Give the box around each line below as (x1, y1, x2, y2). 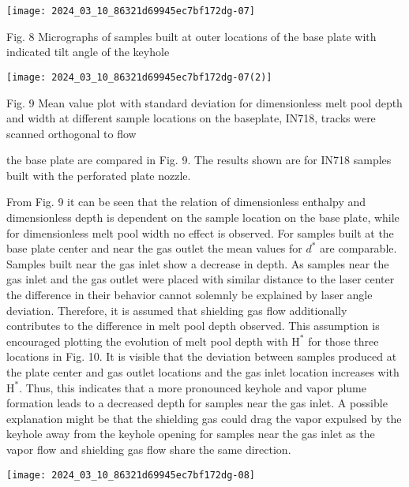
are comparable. (320, 240, 397, 257)
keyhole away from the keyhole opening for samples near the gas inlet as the (6, 425, 375, 442)
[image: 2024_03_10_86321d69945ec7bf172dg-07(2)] (6, 71, 272, 83)
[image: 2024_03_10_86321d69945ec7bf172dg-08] (6, 469, 255, 481)
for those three (308, 332, 379, 349)
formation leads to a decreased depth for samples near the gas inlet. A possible (6, 395, 388, 411)
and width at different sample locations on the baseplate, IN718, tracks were (6, 110, 376, 126)
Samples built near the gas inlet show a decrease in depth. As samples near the (6, 255, 389, 272)
